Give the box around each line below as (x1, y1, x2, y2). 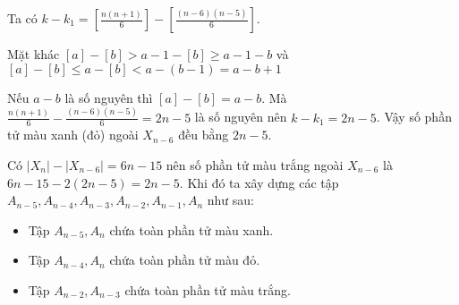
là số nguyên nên (194, 107, 287, 126)
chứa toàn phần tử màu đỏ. (109, 250, 260, 269)
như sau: (207, 191, 254, 209)
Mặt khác (7, 45, 60, 63)
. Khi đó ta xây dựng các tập (179, 173, 339, 191)
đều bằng (178, 125, 229, 144)
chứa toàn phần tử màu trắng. (124, 280, 291, 299)
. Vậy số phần (376, 107, 452, 126)
